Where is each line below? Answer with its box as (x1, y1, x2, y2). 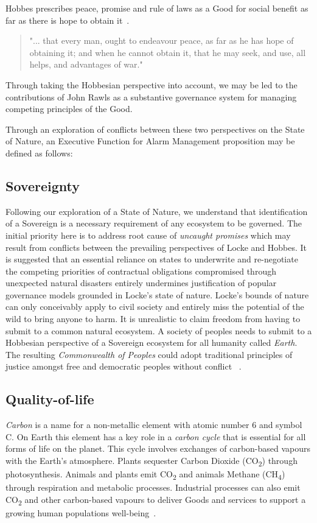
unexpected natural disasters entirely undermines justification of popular (5, 276, 277, 289)
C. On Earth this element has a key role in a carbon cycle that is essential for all (5, 430, 306, 443)
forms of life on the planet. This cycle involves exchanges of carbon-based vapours (5, 442, 311, 455)
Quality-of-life (5, 390, 94, 409)
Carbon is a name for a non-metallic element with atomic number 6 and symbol (5, 418, 302, 431)
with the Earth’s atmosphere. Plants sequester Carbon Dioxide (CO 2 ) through (5, 454, 298, 468)
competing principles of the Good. (5, 102, 133, 115)
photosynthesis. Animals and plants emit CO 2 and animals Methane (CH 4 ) (5, 468, 285, 482)
